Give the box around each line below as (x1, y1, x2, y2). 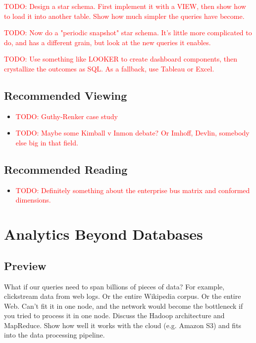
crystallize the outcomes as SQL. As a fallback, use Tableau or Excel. (4, 63, 214, 73)
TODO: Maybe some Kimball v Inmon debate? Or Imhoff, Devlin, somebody (15, 128, 250, 138)
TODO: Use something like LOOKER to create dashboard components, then (4, 54, 237, 64)
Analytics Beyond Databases (4, 224, 203, 244)
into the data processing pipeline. (4, 330, 105, 340)
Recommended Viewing (4, 87, 127, 103)
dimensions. (15, 195, 51, 205)
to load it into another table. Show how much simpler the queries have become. (4, 10, 245, 21)
